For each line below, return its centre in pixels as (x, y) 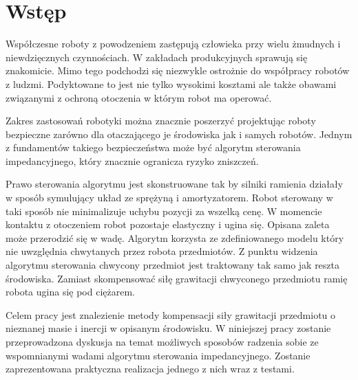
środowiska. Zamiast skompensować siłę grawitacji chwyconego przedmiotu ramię (177, 278)
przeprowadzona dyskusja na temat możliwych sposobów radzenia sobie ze (162, 342)
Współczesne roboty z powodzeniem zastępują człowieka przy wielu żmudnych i (173, 44)
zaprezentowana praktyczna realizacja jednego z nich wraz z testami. (150, 369)
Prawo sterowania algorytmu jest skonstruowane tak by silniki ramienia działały (175, 184)
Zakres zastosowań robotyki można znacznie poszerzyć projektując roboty (161, 121)
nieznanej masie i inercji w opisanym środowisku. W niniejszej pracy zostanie (168, 328)
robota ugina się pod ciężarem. (70, 292)
